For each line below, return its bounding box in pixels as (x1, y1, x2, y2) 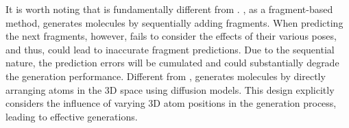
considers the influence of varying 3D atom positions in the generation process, (5, 96, 337, 110)
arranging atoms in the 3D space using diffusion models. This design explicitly (5, 82, 335, 97)
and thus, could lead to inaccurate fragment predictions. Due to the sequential (5, 42, 335, 56)
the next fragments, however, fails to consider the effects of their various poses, (5, 29, 337, 43)
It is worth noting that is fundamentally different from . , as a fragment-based (5, 2, 333, 16)
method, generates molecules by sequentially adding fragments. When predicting (5, 15, 344, 29)
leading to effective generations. (5, 109, 138, 123)
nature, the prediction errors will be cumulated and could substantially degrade (5, 55, 339, 70)
